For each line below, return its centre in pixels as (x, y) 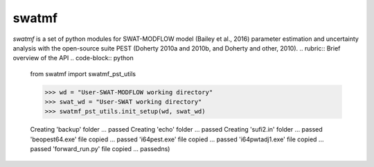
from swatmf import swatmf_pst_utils (83, 73)
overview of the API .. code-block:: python (73, 58)
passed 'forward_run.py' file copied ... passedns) (100, 149)
